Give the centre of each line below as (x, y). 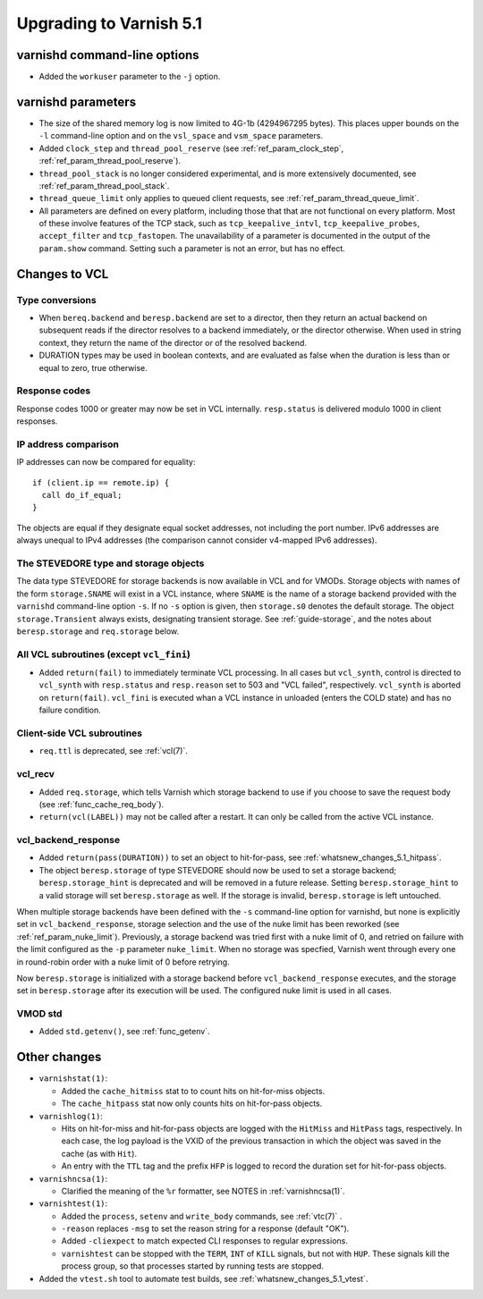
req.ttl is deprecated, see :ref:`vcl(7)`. (113, 751)
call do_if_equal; (82, 495)
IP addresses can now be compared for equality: (106, 462)
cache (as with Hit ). (99, 1153)
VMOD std (39, 1014)
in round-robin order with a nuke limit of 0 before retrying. (123, 962)
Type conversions (57, 299)
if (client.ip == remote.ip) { (101, 482)
